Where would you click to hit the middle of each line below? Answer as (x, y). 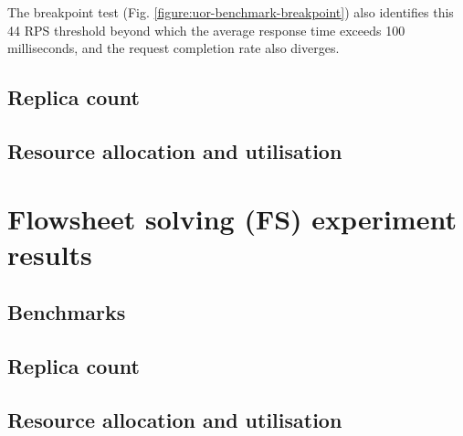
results (50, 254)
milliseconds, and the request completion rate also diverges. (174, 48)
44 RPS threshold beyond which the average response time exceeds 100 (206, 30)
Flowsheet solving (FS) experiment (232, 218)
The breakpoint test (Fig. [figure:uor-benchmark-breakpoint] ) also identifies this (231, 12)
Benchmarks (67, 312)
